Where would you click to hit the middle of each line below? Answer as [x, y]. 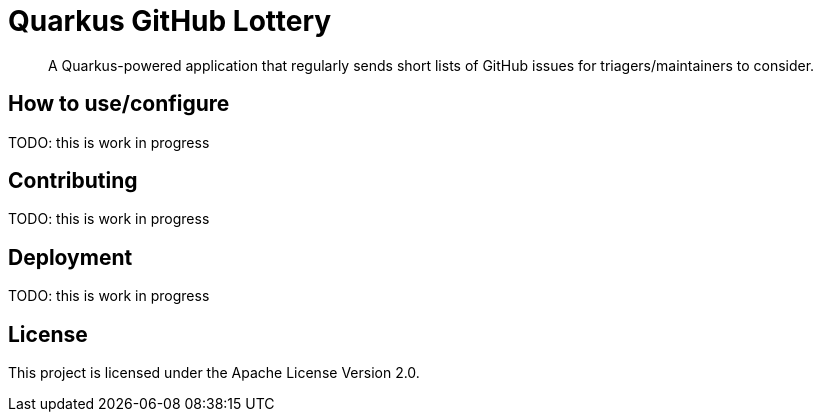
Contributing [73, 181]
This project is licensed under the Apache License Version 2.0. [214, 373]
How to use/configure [119, 104]
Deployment [70, 257]
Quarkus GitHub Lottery [170, 21]
